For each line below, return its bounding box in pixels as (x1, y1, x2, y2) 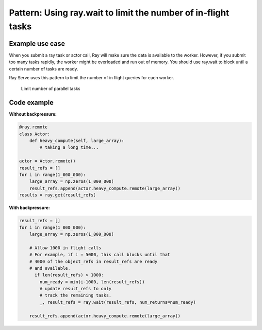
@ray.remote (19, 124, 48, 130)
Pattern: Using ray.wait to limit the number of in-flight (9, 7, 229, 18)
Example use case (9, 39, 65, 48)
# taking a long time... (39, 145, 99, 150)
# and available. (29, 265, 71, 271)
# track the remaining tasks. (39, 293, 112, 298)
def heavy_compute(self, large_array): (29, 138, 125, 143)
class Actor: (19, 131, 50, 137)
